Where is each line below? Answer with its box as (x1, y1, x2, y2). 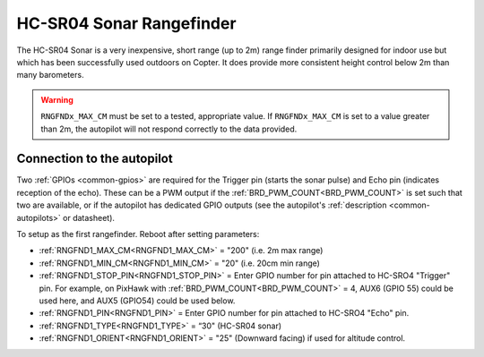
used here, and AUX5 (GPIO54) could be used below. (39, 295, 236, 306)
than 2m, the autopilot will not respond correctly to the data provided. (40, 123, 298, 134)
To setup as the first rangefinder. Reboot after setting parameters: (16, 228, 260, 239)
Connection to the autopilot (16, 151, 174, 166)
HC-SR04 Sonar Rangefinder (16, 13, 237, 33)
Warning (40, 94, 73, 105)
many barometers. (16, 70, 84, 81)
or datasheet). (63, 212, 116, 223)
